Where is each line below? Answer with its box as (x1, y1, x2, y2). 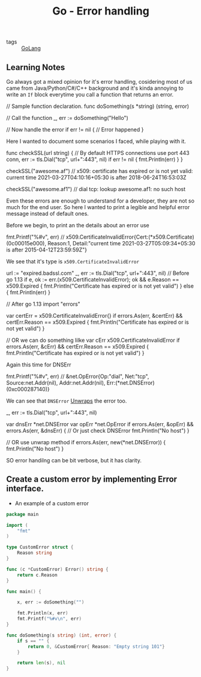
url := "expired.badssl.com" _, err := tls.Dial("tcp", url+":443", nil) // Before (6, 269, 190, 277)
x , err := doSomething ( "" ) (17, 599, 85, 605)
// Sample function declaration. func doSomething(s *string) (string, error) (6, 102, 190, 110)
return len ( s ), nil (17, 660, 66, 666)
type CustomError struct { (6, 544, 74, 550)
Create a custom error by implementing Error (6, 474, 178, 485)
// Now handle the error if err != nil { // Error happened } (6, 126, 144, 133)
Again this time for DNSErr (6, 361, 71, 368)
